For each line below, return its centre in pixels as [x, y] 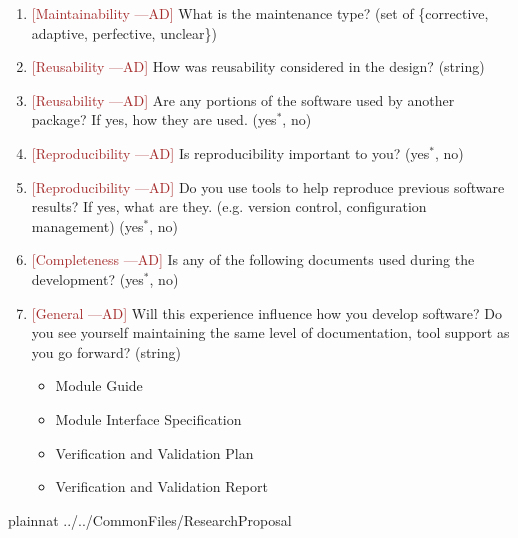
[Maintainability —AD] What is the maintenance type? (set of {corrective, [260, 13]
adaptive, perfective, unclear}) [124, 32]
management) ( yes [87, 225]
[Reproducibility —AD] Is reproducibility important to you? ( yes [230, 152]
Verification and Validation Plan [154, 452]
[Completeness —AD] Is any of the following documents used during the [253, 259]
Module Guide [99, 385]
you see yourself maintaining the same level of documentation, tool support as [270, 332]
